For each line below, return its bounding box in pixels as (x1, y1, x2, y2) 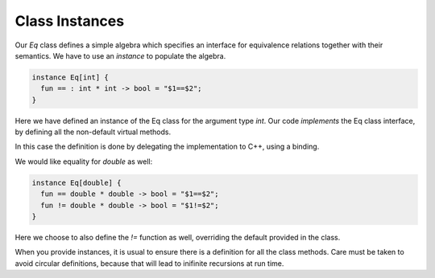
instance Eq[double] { (31, 178, 122, 187)
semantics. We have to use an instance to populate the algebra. (14, 51, 226, 60)
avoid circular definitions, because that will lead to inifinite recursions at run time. (14, 258, 284, 268)
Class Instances (14, 12, 125, 30)
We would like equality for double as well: (14, 157, 153, 166)
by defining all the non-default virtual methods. (14, 127, 172, 137)
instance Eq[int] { (31, 72, 109, 82)
